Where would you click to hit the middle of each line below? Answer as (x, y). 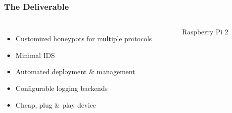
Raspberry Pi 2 (205, 32)
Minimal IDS (35, 55)
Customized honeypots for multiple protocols (84, 39)
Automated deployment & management (75, 71)
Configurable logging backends (62, 88)
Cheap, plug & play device (56, 104)
